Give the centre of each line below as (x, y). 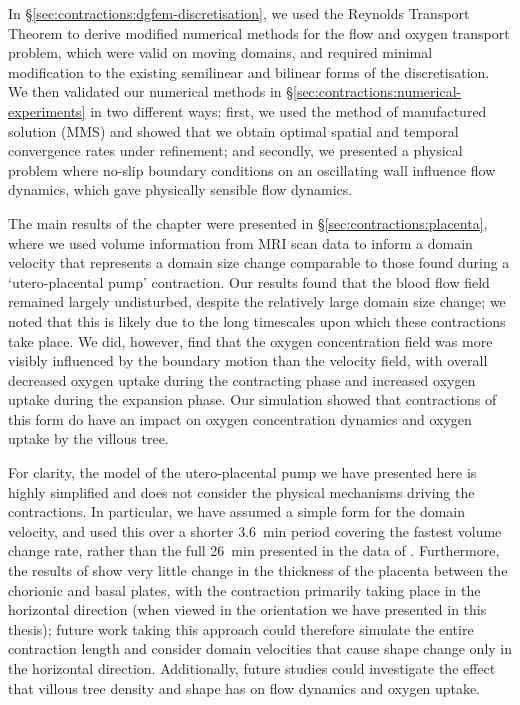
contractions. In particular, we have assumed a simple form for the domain (237, 511)
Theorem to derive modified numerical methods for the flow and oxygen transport (259, 32)
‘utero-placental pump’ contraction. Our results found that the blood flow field (249, 281)
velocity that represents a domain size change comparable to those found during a (259, 262)
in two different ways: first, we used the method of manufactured (288, 110)
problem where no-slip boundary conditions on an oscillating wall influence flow (252, 169)
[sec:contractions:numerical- (377, 91)
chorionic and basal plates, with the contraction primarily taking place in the (244, 589)
